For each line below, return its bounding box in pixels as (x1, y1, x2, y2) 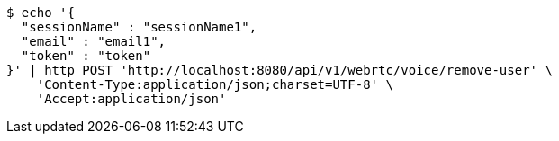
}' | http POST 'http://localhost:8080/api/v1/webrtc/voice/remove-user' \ (6, 63, 553, 77)
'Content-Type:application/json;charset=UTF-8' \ (36, 77, 393, 92)
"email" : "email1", (21, 34, 167, 48)
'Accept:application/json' (36, 92, 227, 106)
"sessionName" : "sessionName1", (21, 20, 257, 34)
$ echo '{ (6, 5, 75, 20)
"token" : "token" (21, 48, 151, 63)
